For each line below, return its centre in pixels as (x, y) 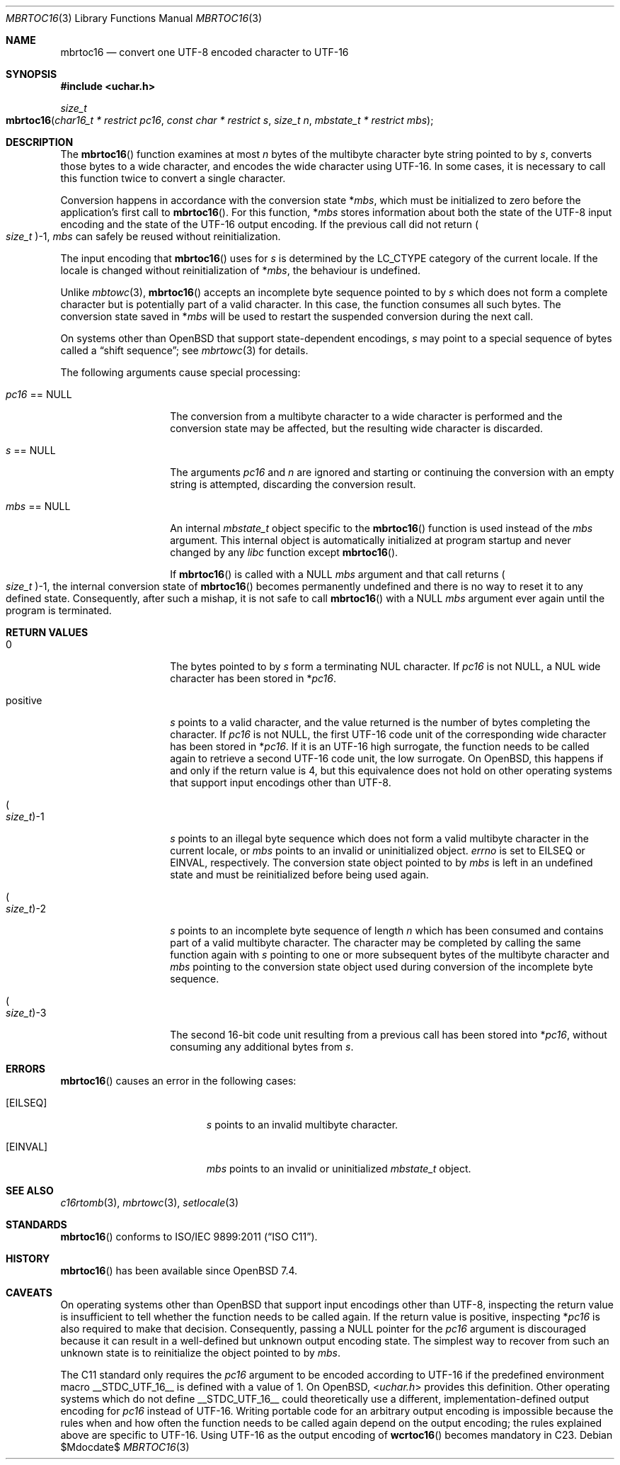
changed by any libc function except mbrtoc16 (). (284, 552)
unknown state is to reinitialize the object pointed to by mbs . (201, 1353)
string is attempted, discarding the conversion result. (293, 484)
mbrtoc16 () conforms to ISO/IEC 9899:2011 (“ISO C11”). (189, 1237)
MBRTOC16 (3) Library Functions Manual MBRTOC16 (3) (134, 18)
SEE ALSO (30, 1190)
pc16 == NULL (39, 394)
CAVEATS (29, 1293)
